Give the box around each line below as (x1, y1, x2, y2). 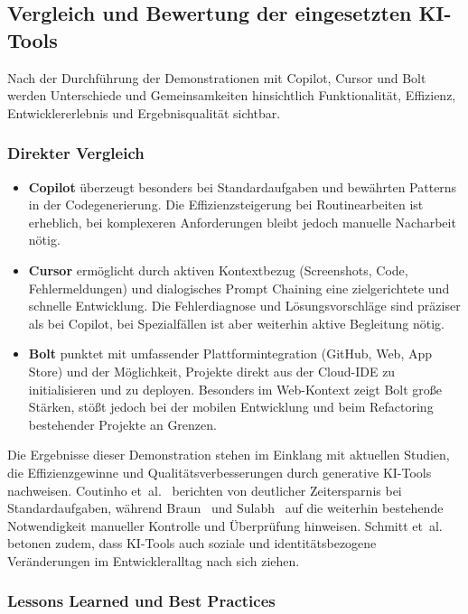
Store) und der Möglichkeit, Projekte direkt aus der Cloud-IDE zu (28, 361, 396, 380)
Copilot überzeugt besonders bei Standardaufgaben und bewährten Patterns (28, 177, 457, 196)
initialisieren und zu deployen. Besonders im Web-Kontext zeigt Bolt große (28, 379, 443, 398)
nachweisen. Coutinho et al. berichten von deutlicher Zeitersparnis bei (7, 480, 402, 499)
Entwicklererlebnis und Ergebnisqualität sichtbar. (7, 103, 281, 122)
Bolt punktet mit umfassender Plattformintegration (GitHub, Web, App (28, 344, 432, 363)
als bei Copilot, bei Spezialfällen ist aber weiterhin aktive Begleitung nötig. (28, 313, 445, 332)
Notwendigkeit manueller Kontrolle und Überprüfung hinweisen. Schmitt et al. (7, 516, 443, 535)
